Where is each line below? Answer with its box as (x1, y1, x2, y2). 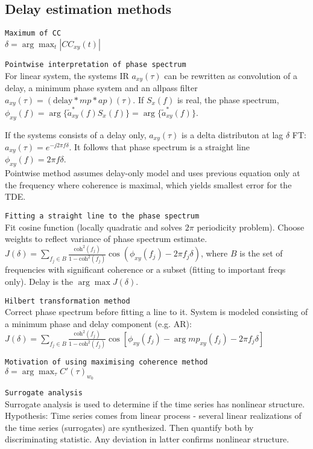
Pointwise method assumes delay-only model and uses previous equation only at (5, 167, 300, 179)
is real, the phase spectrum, (177, 93, 279, 106)
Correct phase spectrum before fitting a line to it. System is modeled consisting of (5, 305, 308, 318)
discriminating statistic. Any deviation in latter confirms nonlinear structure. (5, 433, 289, 445)
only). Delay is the (5, 275, 74, 288)
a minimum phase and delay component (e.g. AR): (5, 317, 192, 330)
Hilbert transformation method (5, 296, 130, 305)
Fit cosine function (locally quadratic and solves (5, 220, 183, 233)
